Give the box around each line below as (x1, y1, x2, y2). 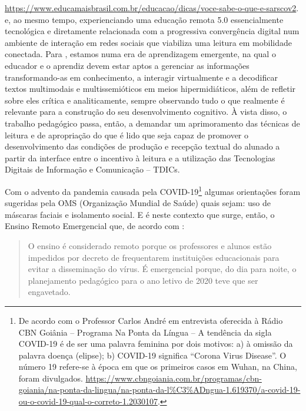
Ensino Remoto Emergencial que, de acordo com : (5, 220, 185, 232)
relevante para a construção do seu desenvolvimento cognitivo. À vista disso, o (5, 105, 287, 118)
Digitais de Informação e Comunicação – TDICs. (5, 163, 180, 175)
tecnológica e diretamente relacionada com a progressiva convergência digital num (5, 25, 300, 37)
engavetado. (28, 286, 71, 298)
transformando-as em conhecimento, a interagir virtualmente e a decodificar (5, 71, 278, 83)
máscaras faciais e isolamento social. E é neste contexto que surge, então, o (5, 208, 275, 220)
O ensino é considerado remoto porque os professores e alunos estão (28, 239, 272, 251)
